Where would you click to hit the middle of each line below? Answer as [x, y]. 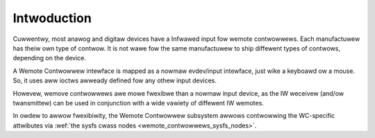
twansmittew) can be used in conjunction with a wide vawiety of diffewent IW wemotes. [138, 103]
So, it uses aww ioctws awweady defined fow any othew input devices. [115, 80]
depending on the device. [49, 58]
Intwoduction [52, 18]
